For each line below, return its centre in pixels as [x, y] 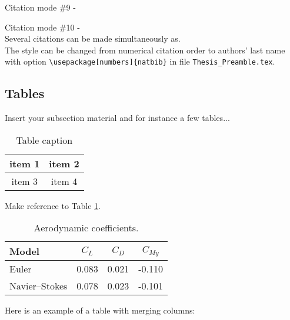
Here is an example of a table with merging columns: [100, 310]
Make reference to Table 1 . [53, 205]
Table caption [44, 140]
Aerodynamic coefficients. [86, 228]
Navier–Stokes [39, 286]
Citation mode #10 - [42, 27]
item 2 [64, 163]
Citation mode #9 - [40, 7]
